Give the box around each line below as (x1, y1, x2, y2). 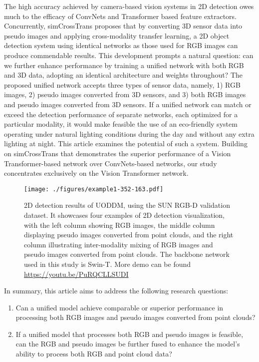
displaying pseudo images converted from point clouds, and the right (24, 229, 234, 240)
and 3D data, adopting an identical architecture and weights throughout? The (4, 70, 243, 80)
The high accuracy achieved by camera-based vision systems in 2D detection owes (4, 1, 254, 11)
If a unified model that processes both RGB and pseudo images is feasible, (15, 328, 244, 339)
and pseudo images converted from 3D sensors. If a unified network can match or (4, 99, 252, 109)
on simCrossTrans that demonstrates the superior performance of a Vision (4, 148, 231, 158)
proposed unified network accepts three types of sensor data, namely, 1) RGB (4, 79, 241, 90)
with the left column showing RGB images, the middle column (24, 219, 215, 230)
